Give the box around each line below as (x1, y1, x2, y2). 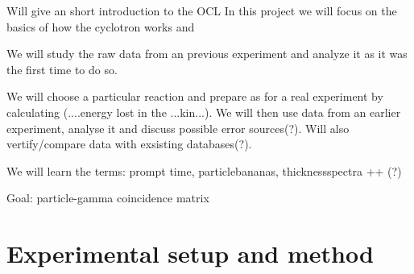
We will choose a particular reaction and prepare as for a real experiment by (6, 88, 383, 105)
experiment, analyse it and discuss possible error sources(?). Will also (6, 119, 350, 136)
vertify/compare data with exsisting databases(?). (6, 135, 252, 152)
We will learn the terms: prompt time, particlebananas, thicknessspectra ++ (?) (6, 162, 402, 179)
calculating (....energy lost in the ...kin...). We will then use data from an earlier (6, 103, 401, 120)
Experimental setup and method (6, 237, 374, 270)
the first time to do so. (6, 60, 118, 77)
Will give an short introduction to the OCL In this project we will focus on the (6, 2, 397, 19)
